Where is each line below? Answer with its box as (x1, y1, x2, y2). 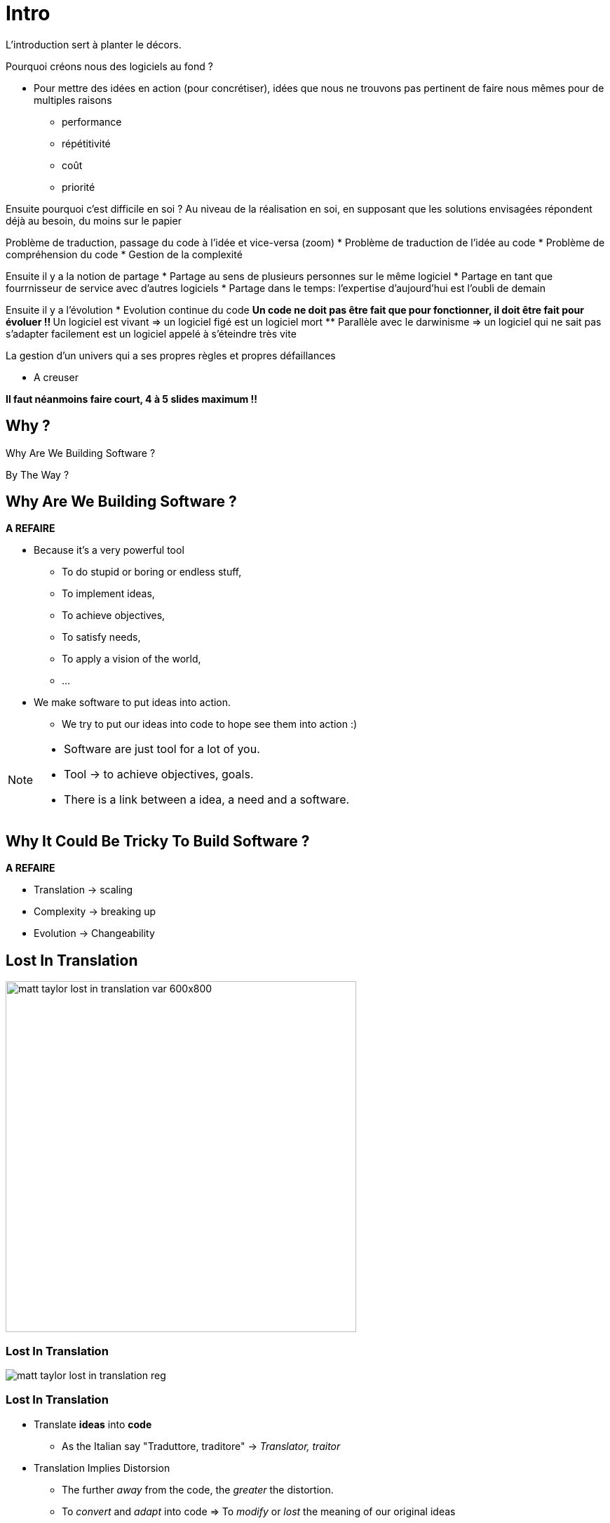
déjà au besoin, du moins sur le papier (6, 214, 182, 227)
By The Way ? (6, 468, 69, 481)
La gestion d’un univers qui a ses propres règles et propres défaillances (6, 349, 336, 361)
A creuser (34, 371, 79, 383)
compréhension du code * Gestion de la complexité (6, 248, 243, 260)
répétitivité (62, 137, 111, 149)
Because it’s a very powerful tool (34, 544, 184, 557)
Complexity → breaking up (34, 905, 156, 918)
